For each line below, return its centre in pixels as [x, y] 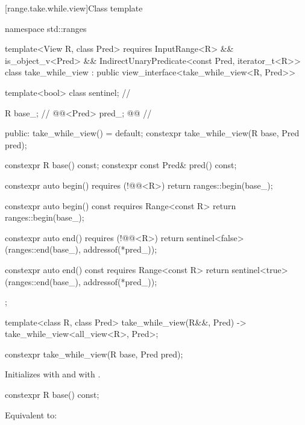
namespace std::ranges [46, 28]
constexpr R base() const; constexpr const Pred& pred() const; [121, 165]
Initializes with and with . [53, 374]
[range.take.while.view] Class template [74, 8]
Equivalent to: [31, 414]
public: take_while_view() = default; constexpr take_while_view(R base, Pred [152, 133]
